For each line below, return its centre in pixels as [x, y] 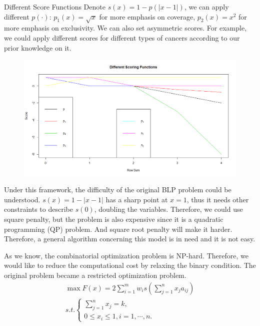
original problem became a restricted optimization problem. [95, 275]
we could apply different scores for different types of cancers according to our [122, 37]
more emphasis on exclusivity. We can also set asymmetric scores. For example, [125, 28]
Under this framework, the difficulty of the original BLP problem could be [118, 190]
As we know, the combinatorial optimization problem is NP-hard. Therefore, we [126, 255]
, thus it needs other [218, 199]
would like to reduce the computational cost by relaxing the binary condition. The [130, 265]
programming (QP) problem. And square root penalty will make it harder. [118, 229]
